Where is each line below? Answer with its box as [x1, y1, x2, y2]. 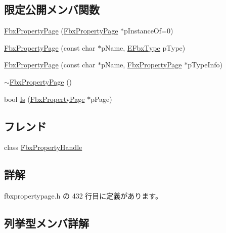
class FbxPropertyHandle [4, 142, 82, 152]
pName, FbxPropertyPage [101, 59, 182, 70]
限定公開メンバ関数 [4, 2, 100, 17]
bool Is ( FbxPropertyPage [4, 93, 85, 104]
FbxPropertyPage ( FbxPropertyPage [4, 25, 118, 36]
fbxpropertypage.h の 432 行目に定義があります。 [4, 190, 162, 201]
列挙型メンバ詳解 [4, 215, 89, 231]
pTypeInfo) [188, 59, 223, 70]
